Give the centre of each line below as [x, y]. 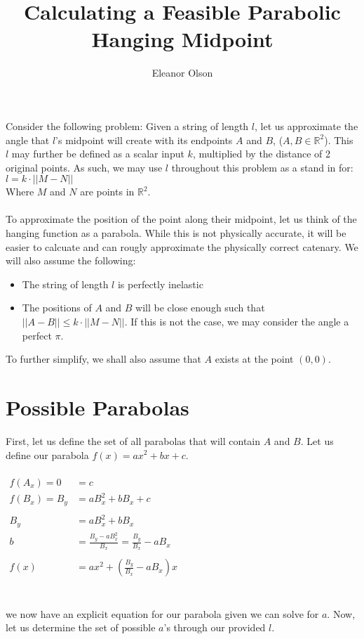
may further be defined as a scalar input [98, 154]
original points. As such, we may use [84, 167]
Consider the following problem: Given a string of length [127, 125]
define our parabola [47, 454]
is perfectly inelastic [160, 284]
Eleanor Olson [182, 73]
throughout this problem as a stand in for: [262, 167]
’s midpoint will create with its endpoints [144, 140]
